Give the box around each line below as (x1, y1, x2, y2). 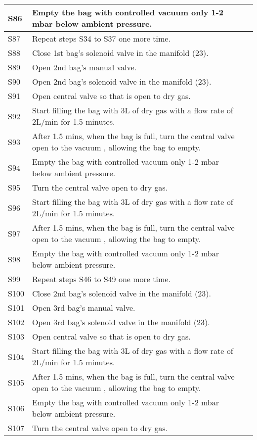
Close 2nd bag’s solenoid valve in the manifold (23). (32, 288, 211, 299)
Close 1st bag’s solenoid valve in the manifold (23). (32, 47, 209, 58)
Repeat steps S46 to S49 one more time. (32, 273, 171, 285)
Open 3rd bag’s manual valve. (32, 302, 135, 313)
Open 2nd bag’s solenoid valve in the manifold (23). (32, 76, 212, 87)
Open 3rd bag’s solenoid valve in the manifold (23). (32, 316, 210, 328)
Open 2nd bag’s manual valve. (32, 61, 137, 73)
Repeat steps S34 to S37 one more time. (32, 33, 171, 44)
